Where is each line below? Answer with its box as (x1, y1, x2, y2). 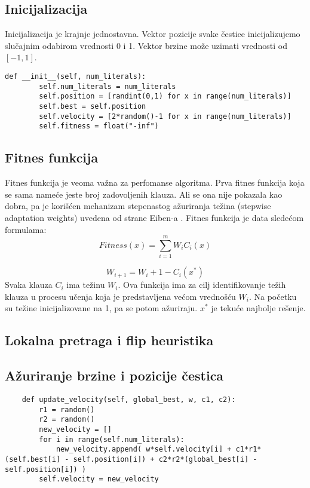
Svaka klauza (5, 278, 53, 291)
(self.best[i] (5, 455, 61, 464)
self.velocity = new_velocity (39, 475, 159, 484)
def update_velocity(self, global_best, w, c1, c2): (22, 395, 236, 404)
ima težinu (66, 278, 105, 291)
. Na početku (248, 290, 297, 302)
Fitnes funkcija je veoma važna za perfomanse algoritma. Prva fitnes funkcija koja (5, 176, 305, 189)
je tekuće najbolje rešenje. (211, 302, 306, 314)
